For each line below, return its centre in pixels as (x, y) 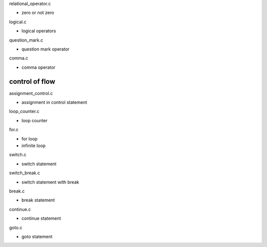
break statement (38, 200)
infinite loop (34, 146)
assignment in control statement (54, 102)
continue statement (41, 218)
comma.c (19, 58)
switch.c (18, 155)
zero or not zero (38, 13)
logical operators (39, 31)
